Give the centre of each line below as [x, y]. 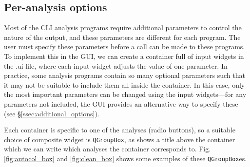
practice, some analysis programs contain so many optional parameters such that [125, 75]
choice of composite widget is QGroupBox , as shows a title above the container [120, 139]
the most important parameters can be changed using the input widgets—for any [125, 94]
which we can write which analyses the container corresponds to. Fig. [107, 149]
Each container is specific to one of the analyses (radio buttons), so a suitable [120, 130]
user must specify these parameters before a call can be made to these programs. [125, 46]
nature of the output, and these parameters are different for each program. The [122, 37]
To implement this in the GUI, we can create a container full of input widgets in [124, 56]
